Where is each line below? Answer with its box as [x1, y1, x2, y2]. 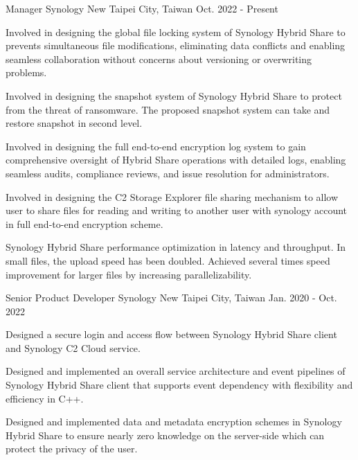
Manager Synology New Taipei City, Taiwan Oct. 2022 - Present [6, 1, 278, 15]
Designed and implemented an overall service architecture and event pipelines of [6, 364, 346, 378]
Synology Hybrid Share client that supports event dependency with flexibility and [6, 378, 353, 392]
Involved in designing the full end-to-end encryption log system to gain [6, 139, 306, 153]
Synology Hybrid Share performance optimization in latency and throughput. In [6, 240, 346, 254]
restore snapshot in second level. [6, 116, 143, 130]
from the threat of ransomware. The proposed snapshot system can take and [6, 102, 330, 116]
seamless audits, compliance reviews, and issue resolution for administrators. [6, 166, 330, 180]
